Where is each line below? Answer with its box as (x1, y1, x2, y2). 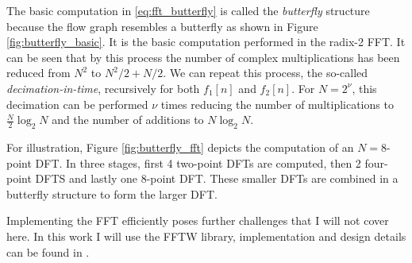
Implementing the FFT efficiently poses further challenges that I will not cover (6, 212, 389, 229)
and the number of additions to (52, 111, 204, 128)
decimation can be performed (6, 95, 148, 112)
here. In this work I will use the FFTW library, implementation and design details (6, 227, 406, 244)
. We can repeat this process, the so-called (163, 64, 368, 81)
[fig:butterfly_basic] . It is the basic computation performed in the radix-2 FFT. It (6, 33, 406, 50)
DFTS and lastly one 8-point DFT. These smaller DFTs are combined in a (35, 170, 399, 187)
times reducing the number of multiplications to (160, 95, 394, 112)
